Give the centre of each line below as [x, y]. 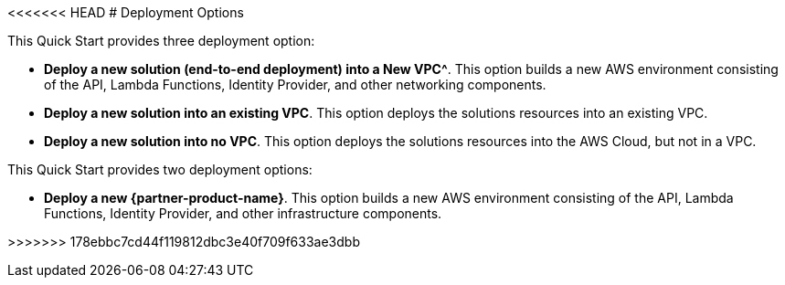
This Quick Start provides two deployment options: [160, 169]
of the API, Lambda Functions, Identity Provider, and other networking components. [295, 84]
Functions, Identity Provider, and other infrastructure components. [243, 213]
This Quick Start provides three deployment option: [161, 41]
